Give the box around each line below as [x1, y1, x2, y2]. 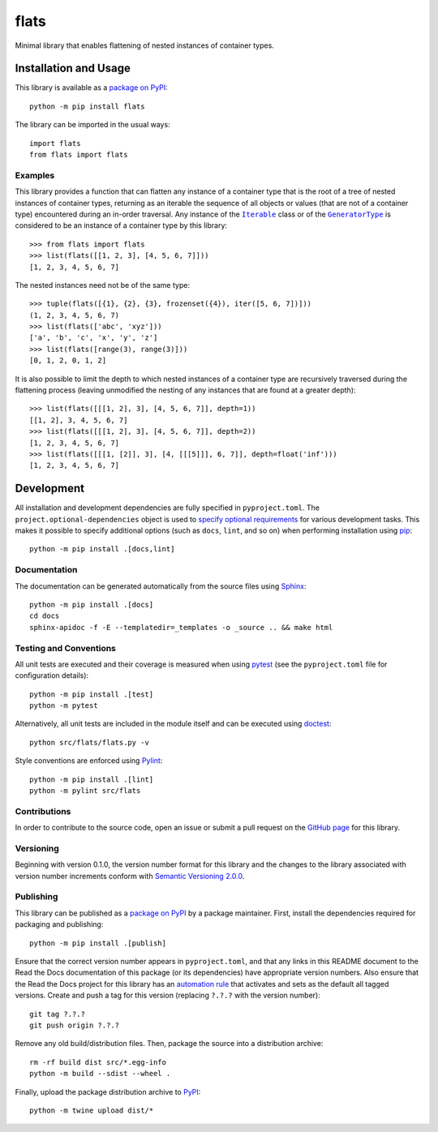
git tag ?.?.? [29, 1010, 85, 1018]
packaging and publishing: [15, 920, 104, 929]
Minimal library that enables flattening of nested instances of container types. [15, 41, 275, 50]
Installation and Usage [15, 62, 131, 75]
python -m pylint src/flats [29, 787, 141, 795]
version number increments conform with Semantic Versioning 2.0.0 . [15, 871, 245, 881]
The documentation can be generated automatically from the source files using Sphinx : [15, 581, 307, 591]
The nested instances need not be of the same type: [15, 280, 191, 289]
